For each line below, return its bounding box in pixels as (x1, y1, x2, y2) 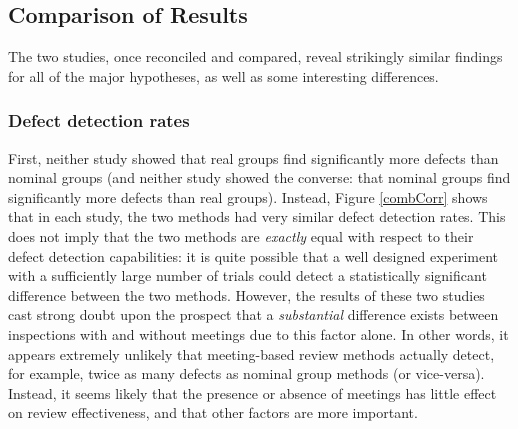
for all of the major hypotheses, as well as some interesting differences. (8, 65, 439, 86)
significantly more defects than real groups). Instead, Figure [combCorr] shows (8, 186, 488, 207)
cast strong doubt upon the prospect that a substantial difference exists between (8, 304, 499, 325)
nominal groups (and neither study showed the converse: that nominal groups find (8, 167, 511, 188)
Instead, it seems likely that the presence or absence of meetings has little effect (8, 382, 497, 403)
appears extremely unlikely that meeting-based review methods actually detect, (8, 343, 495, 364)
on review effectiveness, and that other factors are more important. (8, 402, 418, 423)
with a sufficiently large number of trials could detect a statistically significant (8, 265, 487, 286)
